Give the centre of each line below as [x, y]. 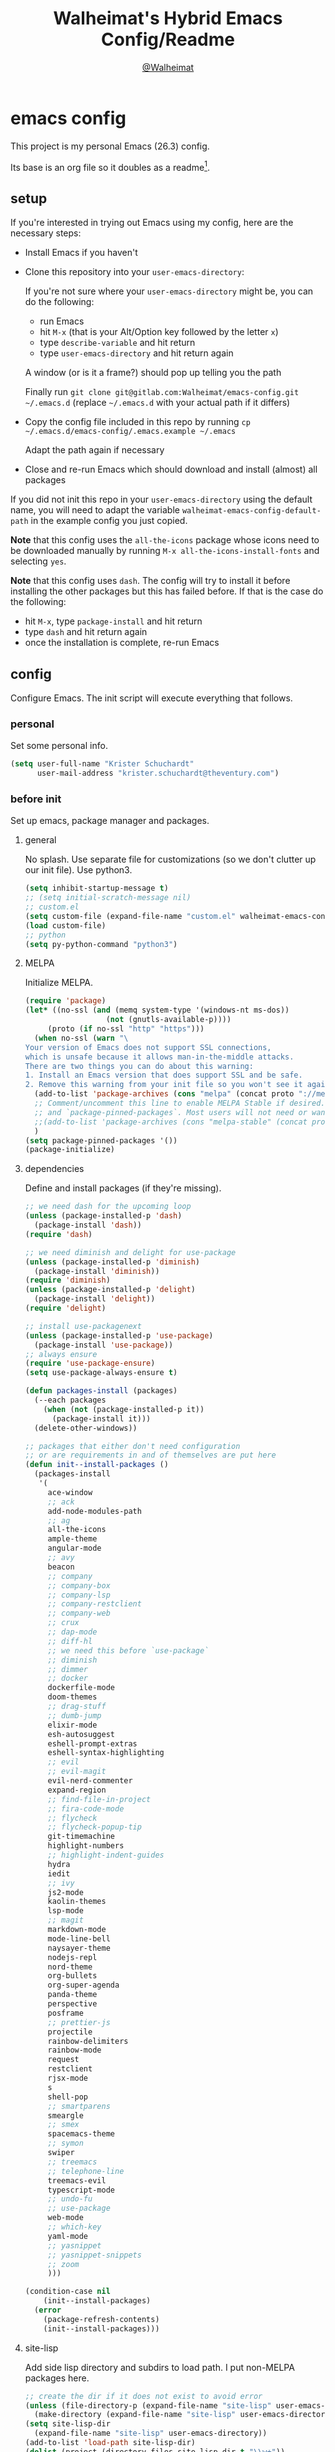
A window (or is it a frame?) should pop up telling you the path [153, 373]
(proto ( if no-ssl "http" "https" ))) [126, 1029]
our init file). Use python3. [78, 870]
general [40, 840]
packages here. [57, 2378]
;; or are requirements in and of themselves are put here [150, 1455]
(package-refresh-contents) [101, 2319]
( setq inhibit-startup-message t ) [96, 888]
